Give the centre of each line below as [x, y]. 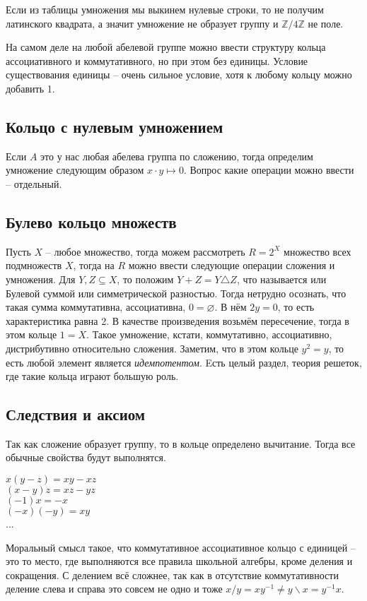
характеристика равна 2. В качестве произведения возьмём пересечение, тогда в [177, 320]
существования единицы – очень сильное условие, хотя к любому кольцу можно [179, 75]
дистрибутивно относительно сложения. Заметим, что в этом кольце [152, 348]
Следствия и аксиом [76, 414]
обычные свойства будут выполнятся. [86, 457]
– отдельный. [34, 183]
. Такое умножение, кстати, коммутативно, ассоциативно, [209, 334]
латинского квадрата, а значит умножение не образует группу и [142, 23]
